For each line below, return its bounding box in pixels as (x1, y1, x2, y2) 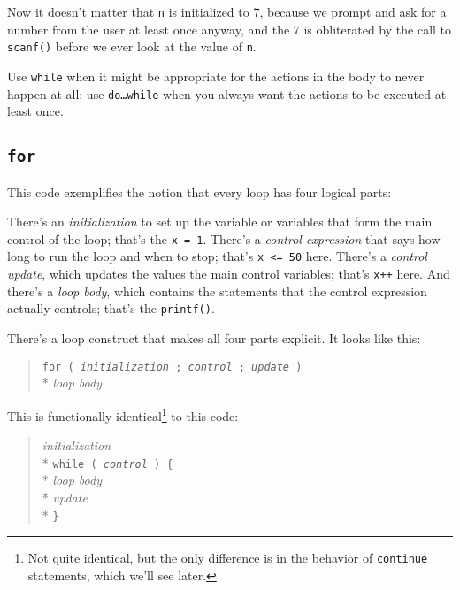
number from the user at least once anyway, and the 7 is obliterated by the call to (7, 19, 452, 38)
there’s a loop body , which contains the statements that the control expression (7, 281, 427, 300)
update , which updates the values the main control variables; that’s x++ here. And (7, 264, 450, 283)
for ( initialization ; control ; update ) (42, 360, 303, 373)
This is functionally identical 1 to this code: (7, 403, 239, 425)
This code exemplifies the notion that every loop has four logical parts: (7, 182, 392, 201)
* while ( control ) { (42, 453, 173, 471)
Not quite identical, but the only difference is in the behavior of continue (27, 548, 428, 567)
